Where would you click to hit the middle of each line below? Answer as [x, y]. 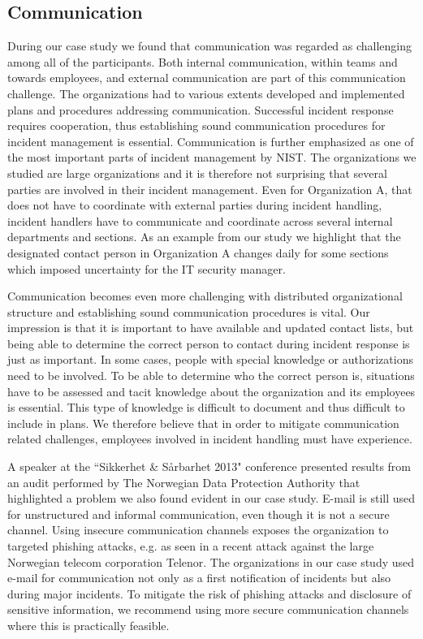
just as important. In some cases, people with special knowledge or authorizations [210, 359]
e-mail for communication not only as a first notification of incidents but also [199, 578]
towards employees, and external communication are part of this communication [207, 78]
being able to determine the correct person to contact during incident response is [209, 343]
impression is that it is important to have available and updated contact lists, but [211, 328]
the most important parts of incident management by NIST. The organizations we [212, 157]
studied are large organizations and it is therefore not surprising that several [197, 173]
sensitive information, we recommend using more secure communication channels [208, 609]
